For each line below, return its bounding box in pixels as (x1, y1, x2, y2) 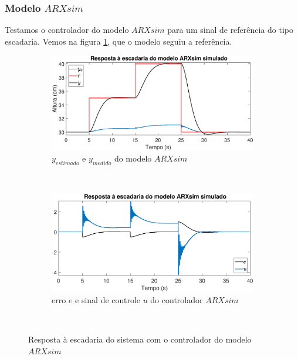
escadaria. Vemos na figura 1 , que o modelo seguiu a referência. (5, 35, 232, 47)
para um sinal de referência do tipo (167, 24, 294, 36)
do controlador (150, 293, 203, 306)
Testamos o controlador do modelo (5, 24, 129, 36)
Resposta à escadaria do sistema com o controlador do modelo (28, 333, 252, 345)
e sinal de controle (75, 293, 140, 306)
